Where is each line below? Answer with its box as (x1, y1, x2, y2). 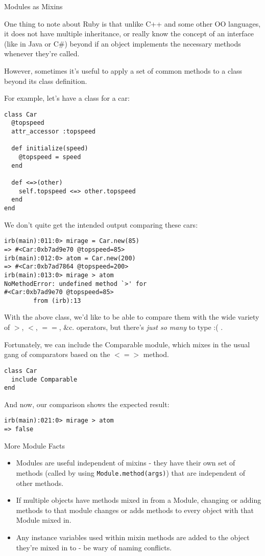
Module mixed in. (16, 515, 71, 525)
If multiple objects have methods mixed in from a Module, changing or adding (16, 495, 261, 505)
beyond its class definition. (4, 75, 87, 86)
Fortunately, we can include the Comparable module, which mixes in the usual (4, 339, 250, 349)
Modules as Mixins (4, 1, 63, 11)
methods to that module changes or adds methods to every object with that (16, 504, 254, 515)
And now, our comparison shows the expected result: (4, 398, 170, 409)
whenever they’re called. (4, 48, 80, 59)
